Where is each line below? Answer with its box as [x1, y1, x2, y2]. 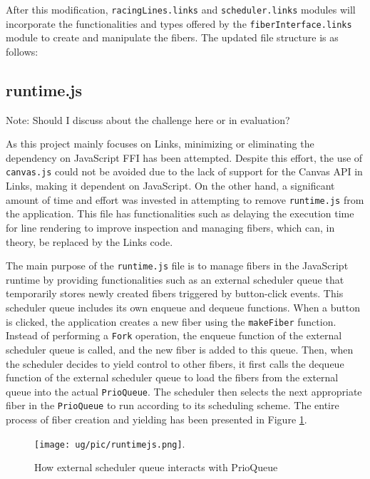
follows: [6, 43, 38, 58]
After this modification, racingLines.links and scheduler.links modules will [6, 2, 356, 16]
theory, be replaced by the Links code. [6, 234, 173, 249]
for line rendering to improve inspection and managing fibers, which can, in [6, 220, 335, 235]
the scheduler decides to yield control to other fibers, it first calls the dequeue [6, 356, 344, 371]
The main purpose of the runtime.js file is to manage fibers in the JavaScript [6, 258, 349, 273]
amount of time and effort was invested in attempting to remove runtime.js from [6, 192, 364, 207]
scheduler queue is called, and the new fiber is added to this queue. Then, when [6, 341, 354, 356]
